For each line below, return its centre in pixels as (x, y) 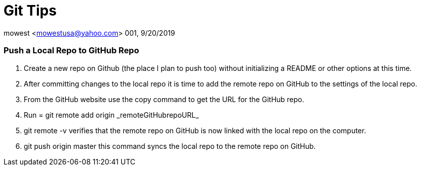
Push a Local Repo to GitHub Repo (71, 51)
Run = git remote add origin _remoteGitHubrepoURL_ (111, 115)
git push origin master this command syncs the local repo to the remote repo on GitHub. (170, 146)
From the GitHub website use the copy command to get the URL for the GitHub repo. (164, 99)
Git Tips (30, 11)
